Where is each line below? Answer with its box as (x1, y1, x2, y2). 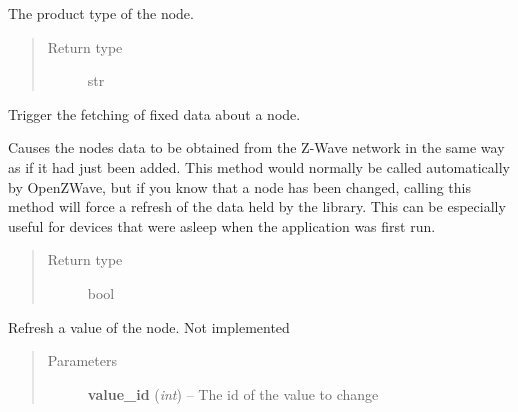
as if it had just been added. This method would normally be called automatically (8, 156, 510, 177)
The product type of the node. (8, 3, 194, 23)
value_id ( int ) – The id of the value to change (87, 383, 379, 404)
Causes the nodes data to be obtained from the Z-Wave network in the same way (8, 137, 505, 158)
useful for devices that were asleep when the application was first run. (8, 215, 436, 236)
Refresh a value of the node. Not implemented (8, 316, 290, 337)
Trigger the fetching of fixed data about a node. (8, 103, 301, 124)
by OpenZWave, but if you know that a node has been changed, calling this (8, 176, 471, 197)
